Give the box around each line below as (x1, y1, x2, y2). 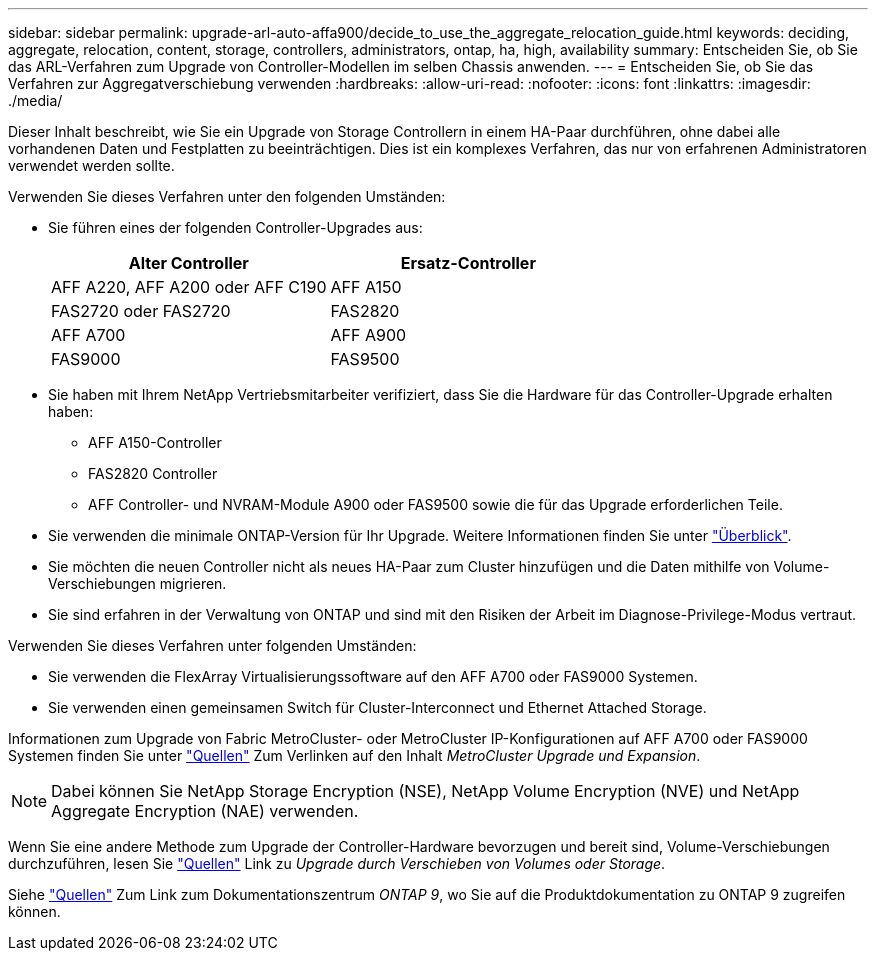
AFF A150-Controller (88, 434, 222, 451)
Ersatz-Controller (400, 253, 536, 273)
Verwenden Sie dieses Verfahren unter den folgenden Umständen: (8, 188, 446, 205)
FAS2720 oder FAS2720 (51, 301, 231, 321)
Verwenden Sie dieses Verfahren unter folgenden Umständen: (8, 637, 417, 654)
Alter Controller (128, 253, 249, 273)
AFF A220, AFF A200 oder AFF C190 (51, 277, 327, 297)
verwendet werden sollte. (8, 157, 175, 174)
